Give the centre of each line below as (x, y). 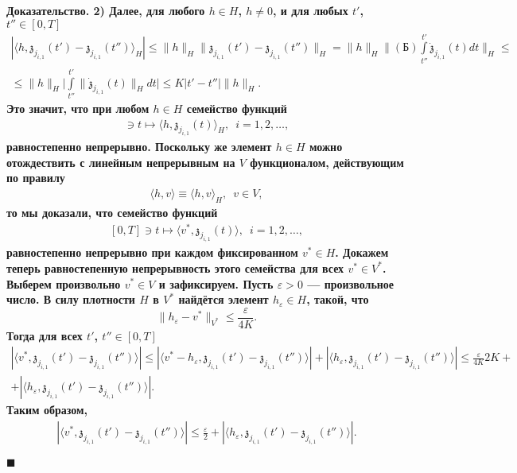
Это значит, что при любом (78, 108)
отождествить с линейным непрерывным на (121, 162)
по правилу (36, 178)
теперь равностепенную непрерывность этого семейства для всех (175, 268)
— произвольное (351, 283)
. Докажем (362, 252)
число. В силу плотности (71, 299)
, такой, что (338, 299)
